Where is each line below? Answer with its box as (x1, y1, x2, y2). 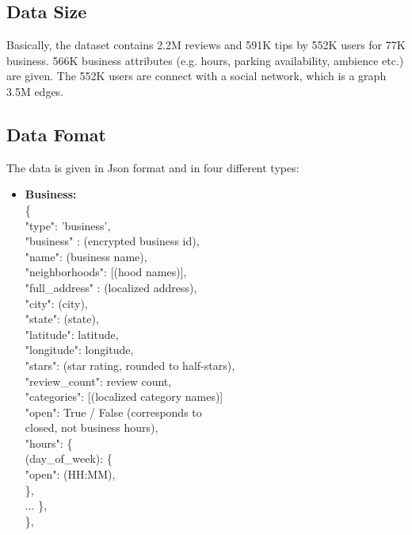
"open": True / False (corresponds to (25, 403, 202, 420)
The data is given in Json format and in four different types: (6, 159, 299, 175)
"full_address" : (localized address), (25, 279, 197, 295)
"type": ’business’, (25, 217, 111, 233)
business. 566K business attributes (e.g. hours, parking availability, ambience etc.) (6, 52, 404, 68)
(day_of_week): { (25, 450, 113, 467)
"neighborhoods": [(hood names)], (25, 264, 187, 280)
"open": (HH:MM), (25, 466, 116, 483)
